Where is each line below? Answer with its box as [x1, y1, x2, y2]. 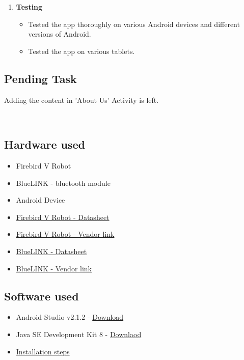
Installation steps [16, 346, 70, 356]
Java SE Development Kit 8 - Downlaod [16, 328, 142, 339]
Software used [4, 288, 79, 303]
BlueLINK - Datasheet [16, 245, 87, 256]
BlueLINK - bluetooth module [16, 177, 111, 188]
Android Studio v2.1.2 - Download [16, 312, 124, 322]
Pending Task [4, 70, 77, 86]
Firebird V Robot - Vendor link [16, 229, 115, 239]
